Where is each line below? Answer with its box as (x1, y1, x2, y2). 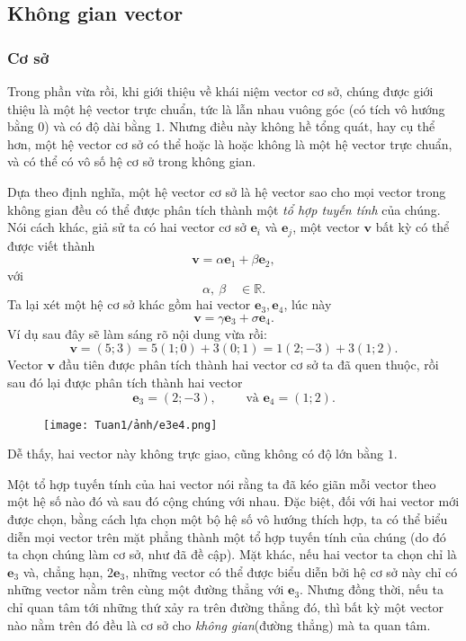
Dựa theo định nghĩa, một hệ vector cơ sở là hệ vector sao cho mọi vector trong (7, 182, 446, 200)
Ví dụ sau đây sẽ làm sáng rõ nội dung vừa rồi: (7, 324, 267, 343)
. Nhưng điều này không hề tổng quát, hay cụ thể (161, 117, 435, 136)
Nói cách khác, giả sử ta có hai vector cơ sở (7, 218, 246, 236)
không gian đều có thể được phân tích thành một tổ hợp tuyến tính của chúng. (7, 200, 441, 218)
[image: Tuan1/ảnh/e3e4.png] (43, 418, 218, 432)
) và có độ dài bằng (44, 117, 151, 136)
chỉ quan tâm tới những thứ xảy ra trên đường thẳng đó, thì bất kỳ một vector (7, 598, 444, 617)
